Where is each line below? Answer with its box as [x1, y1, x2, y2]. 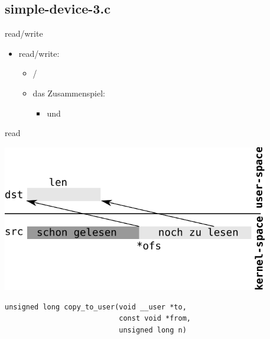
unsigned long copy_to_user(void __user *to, [5, 302, 187, 311]
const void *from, [119, 314, 191, 323]
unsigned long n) [119, 325, 187, 334]
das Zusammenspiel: [32, 86, 105, 99]
